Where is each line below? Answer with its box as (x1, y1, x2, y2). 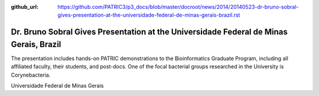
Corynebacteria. (11, 71, 51, 78)
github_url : (11, 4, 38, 10)
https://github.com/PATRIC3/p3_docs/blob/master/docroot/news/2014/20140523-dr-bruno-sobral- (57, 4, 299, 10)
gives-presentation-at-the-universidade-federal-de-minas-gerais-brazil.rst (57, 12, 240, 19)
